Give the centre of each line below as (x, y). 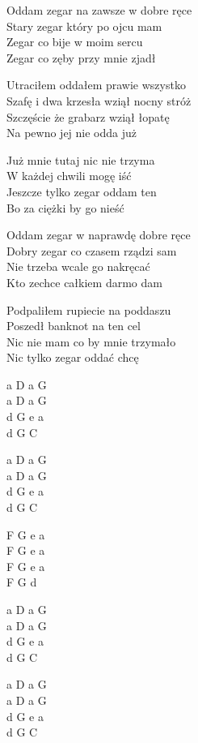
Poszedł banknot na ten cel (74, 326)
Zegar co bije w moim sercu (75, 42)
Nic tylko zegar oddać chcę (73, 357)
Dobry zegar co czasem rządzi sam (92, 250)
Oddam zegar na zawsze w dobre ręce (99, 10)
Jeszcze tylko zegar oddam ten (82, 191)
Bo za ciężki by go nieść (65, 207)
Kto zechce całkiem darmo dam (84, 282)
